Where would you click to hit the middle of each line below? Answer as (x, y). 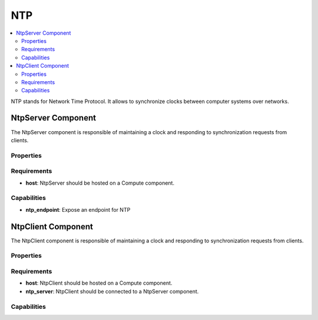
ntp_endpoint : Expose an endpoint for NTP (78, 209)
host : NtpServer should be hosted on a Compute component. (100, 183)
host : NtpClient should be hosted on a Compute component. (99, 283)
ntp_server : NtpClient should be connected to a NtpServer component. (112, 291)
